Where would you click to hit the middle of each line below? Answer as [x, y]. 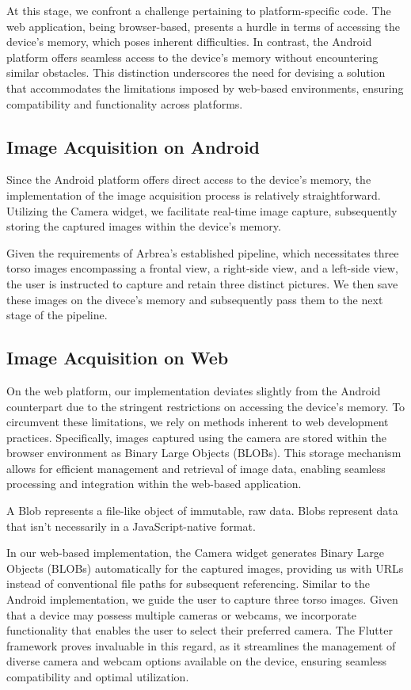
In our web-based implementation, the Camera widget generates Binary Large [196, 553]
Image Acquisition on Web [118, 358]
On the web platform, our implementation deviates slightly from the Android [194, 390]
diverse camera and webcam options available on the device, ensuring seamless [197, 661]
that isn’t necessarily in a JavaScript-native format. [131, 526]
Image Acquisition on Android [133, 146]
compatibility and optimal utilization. [98, 677]
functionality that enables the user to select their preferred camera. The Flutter [200, 630]
